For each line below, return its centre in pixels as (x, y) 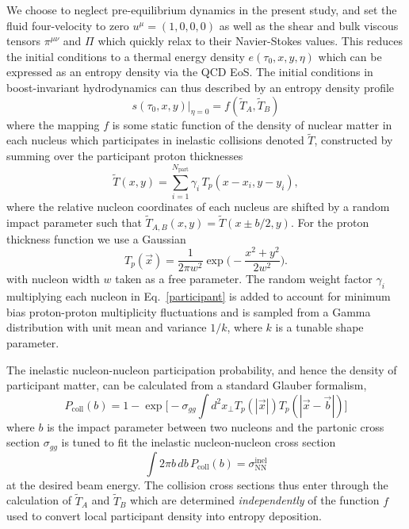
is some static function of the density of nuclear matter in (252, 124)
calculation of (39, 500)
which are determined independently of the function (255, 500)
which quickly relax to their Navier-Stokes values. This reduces (250, 41)
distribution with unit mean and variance (107, 327)
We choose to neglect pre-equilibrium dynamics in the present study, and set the (202, 10)
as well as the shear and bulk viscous (309, 25)
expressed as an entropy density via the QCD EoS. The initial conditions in (190, 72)
